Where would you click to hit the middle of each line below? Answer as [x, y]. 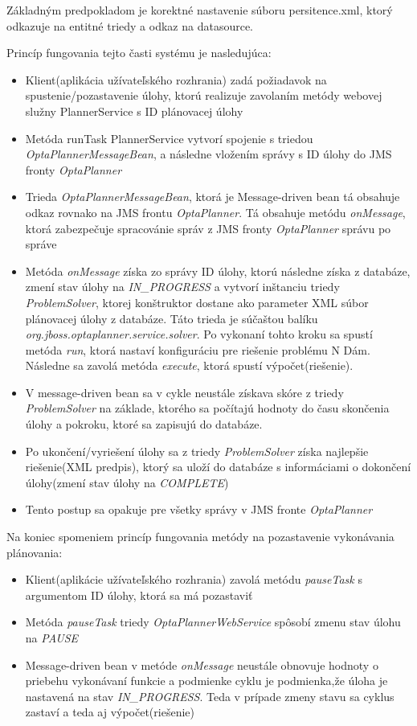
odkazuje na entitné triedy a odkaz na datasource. [130, 25]
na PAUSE [52, 638]
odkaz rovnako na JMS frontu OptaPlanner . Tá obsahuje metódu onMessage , [215, 212]
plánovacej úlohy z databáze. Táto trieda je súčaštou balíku [172, 318]
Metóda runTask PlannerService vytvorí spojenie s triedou [169, 138]
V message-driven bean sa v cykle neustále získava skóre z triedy [184, 392]
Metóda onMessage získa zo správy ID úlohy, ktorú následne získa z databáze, [218, 271]
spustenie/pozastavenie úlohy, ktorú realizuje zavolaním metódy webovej [204, 95]
